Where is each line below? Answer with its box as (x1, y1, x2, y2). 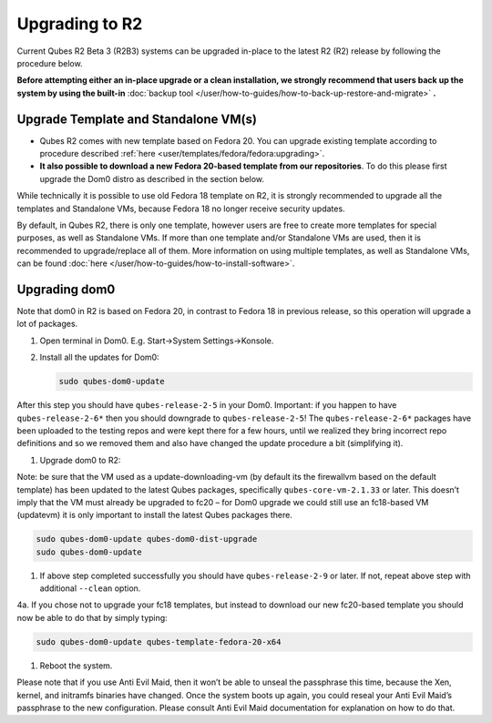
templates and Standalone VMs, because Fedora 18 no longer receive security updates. (16, 203, 345, 214)
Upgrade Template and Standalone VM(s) (16, 111, 257, 127)
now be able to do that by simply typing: (16, 612, 168, 623)
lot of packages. (16, 319, 78, 330)
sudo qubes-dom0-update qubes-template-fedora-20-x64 (36, 636, 282, 647)
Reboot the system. (39, 660, 113, 671)
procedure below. (16, 57, 83, 68)
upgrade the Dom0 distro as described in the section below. (39, 173, 264, 184)
